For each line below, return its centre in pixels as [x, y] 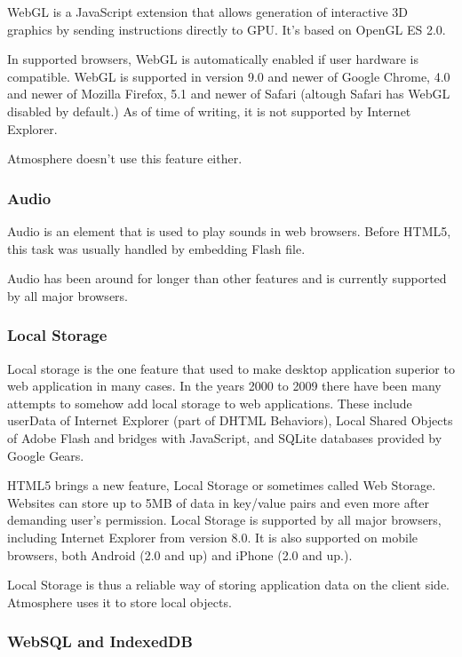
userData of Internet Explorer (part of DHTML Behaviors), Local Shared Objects [230, 420]
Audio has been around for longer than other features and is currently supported [227, 278]
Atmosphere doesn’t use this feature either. [125, 158]
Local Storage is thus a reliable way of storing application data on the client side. [229, 585]
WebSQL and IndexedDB [100, 641]
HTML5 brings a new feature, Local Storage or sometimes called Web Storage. [222, 485]
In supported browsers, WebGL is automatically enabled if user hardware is [213, 59]
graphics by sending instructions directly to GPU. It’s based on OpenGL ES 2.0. [227, 29]
